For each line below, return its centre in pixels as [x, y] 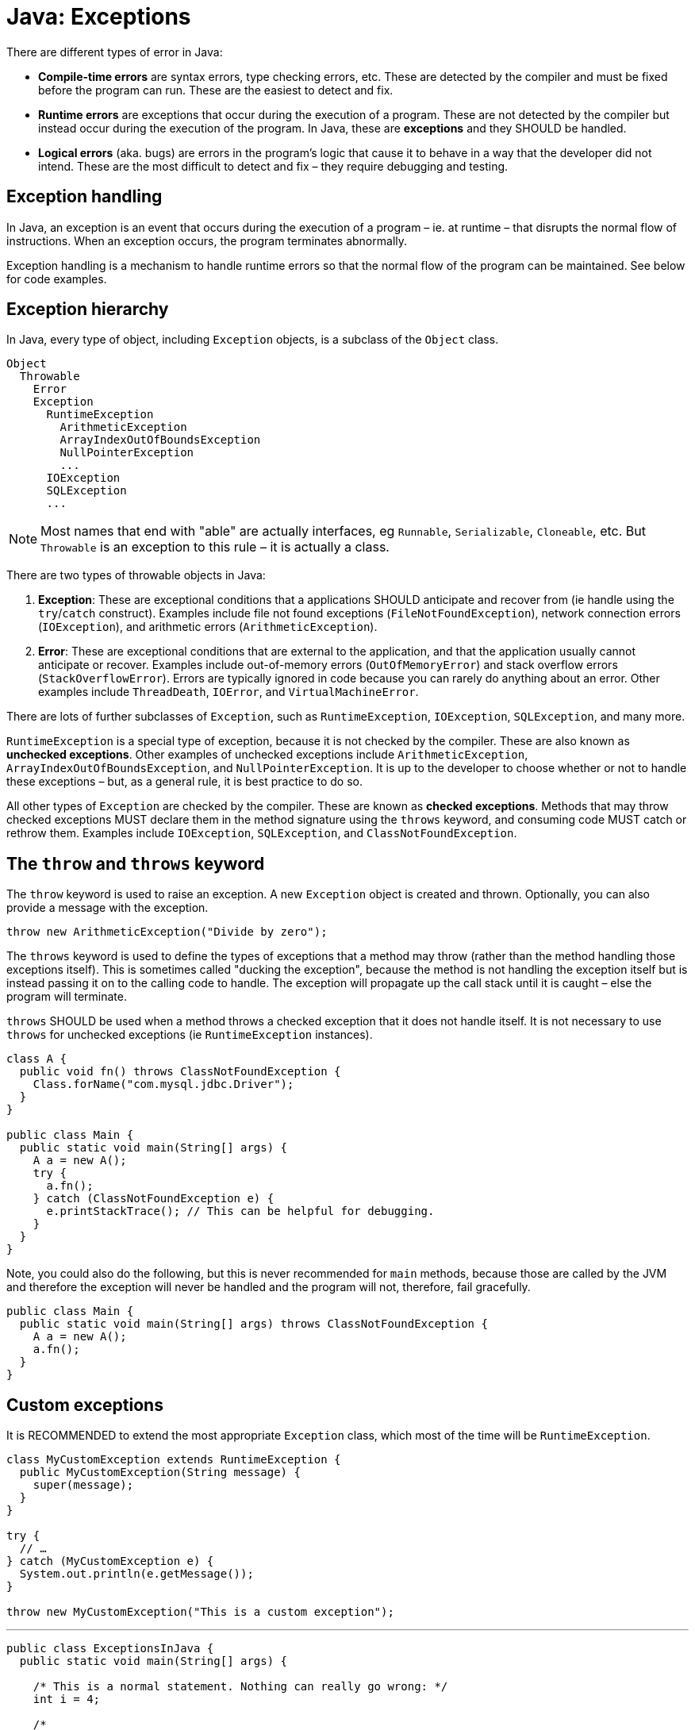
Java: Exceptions [99, 17]
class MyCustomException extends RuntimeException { [174, 1460]
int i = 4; [67, 1699]
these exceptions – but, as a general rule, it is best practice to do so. [184, 782]
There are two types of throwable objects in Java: [136, 575]
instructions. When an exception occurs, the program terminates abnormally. [207, 240]
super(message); [83, 1485]
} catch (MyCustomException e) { [110, 1561]
